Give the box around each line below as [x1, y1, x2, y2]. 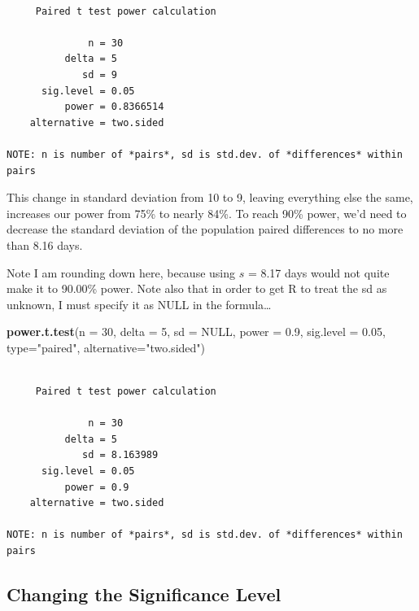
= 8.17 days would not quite [247, 264, 390, 281]
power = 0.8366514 [64, 101, 164, 113]
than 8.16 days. [7, 236, 83, 253]
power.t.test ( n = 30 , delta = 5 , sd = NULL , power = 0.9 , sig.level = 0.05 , [7, 323, 386, 340]
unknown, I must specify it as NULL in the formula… [7, 295, 272, 312]
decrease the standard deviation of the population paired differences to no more [7, 220, 404, 238]
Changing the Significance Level [7, 581, 282, 606]
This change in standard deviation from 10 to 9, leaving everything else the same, [7, 189, 413, 206]
